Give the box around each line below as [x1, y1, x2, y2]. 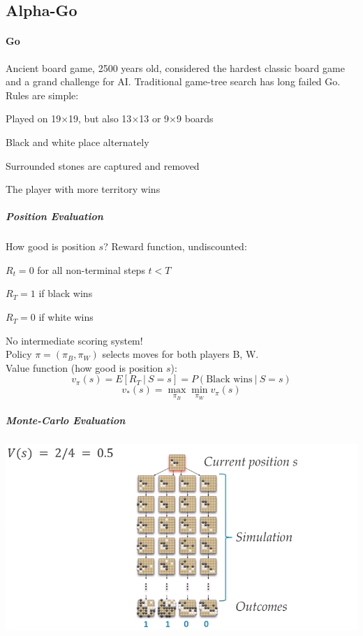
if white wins [38, 310, 94, 324]
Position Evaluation [6, 209, 103, 224]
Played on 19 [6, 111, 61, 126]
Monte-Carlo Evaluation [6, 412, 126, 427]
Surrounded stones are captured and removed [6, 158, 200, 173]
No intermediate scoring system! [6, 333, 143, 347]
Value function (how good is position [6, 360, 163, 375]
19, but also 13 [68, 111, 132, 126]
